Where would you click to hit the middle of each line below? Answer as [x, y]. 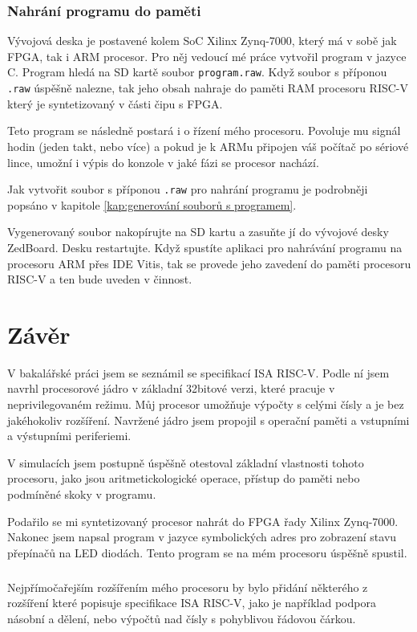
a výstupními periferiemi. [69, 436]
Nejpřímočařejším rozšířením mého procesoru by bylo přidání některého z [188, 587]
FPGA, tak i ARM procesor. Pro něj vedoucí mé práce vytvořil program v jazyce [207, 56]
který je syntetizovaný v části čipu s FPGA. [115, 103]
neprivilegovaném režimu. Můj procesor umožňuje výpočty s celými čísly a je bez [206, 404]
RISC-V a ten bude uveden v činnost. [100, 279]
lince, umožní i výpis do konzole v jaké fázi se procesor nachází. [163, 162]
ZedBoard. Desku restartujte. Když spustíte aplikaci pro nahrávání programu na [205, 247]
